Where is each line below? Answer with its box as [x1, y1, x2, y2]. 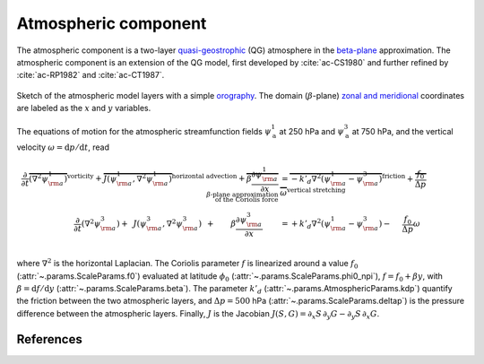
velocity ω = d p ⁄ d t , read [16, 142, 109, 152]
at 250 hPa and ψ [279, 126, 344, 136]
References [16, 332, 82, 347]
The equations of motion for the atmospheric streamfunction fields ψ [16, 126, 272, 136]
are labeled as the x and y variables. [16, 103, 151, 114]
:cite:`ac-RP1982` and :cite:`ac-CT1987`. [16, 70, 165, 81]
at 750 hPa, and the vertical [351, 126, 454, 136]
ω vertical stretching [279, 186, 346, 198]
